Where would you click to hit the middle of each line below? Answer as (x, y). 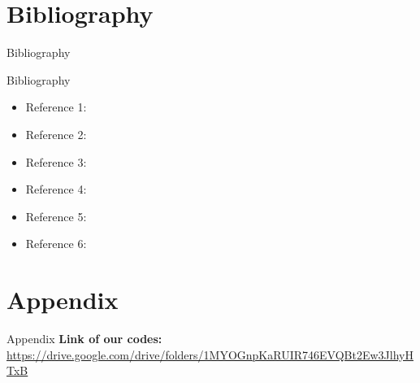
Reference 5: (56, 216)
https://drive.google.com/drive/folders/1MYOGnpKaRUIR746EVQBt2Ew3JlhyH (210, 354)
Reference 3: (56, 161)
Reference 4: (56, 189)
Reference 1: (56, 107)
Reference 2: (56, 134)
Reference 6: (56, 244)
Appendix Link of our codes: (84, 338)
